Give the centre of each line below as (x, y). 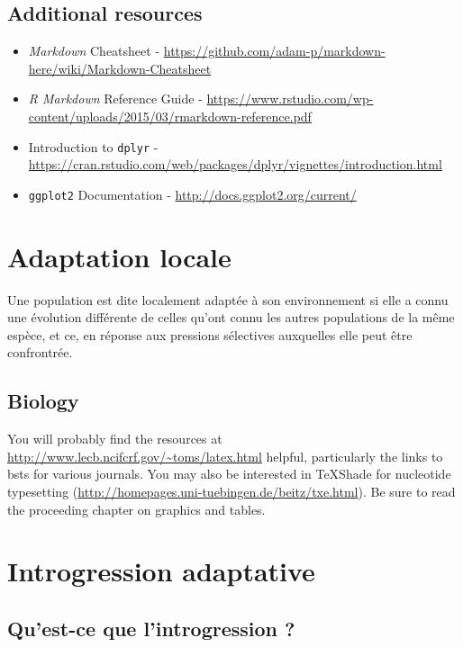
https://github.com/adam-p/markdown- (274, 51)
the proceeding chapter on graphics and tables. (136, 509)
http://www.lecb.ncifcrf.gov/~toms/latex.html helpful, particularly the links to (225, 456)
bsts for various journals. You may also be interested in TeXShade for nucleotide (229, 474)
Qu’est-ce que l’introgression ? (151, 628)
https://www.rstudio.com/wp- (290, 99)
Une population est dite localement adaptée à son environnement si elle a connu (228, 299)
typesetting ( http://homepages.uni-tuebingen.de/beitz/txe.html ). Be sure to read (231, 491)
